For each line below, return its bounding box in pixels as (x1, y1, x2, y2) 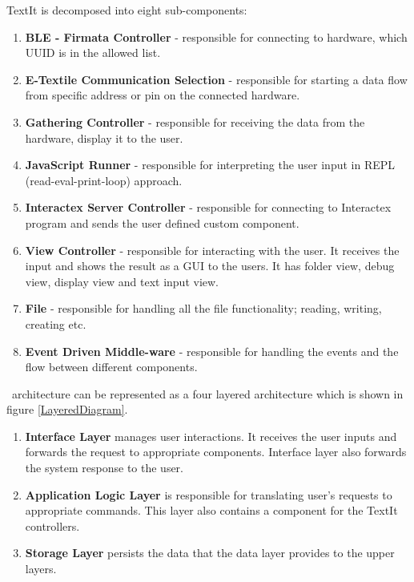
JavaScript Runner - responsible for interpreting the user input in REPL (25, 156, 396, 173)
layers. (25, 560, 57, 577)
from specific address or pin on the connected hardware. (25, 87, 300, 103)
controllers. (25, 517, 80, 534)
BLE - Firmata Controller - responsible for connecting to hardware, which (25, 28, 408, 45)
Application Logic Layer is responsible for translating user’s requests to (25, 486, 392, 503)
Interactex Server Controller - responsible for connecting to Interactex (25, 199, 392, 216)
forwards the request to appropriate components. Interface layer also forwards (25, 443, 407, 460)
